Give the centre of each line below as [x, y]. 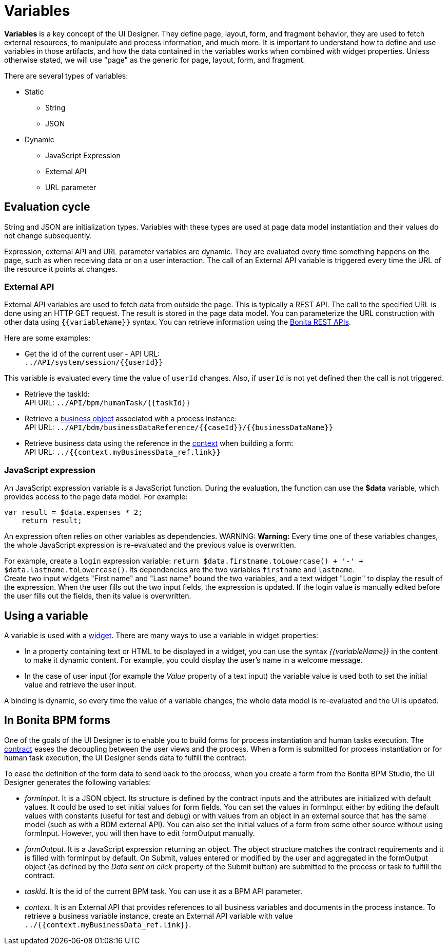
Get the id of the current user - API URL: [92, 354]
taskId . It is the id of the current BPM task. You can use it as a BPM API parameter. [164, 891]
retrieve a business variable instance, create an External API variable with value [159, 916]
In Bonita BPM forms [57, 720]
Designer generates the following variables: [78, 782]
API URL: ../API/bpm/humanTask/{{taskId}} [108, 403]
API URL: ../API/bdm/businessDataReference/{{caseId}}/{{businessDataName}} [179, 427]
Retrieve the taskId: [57, 394]
